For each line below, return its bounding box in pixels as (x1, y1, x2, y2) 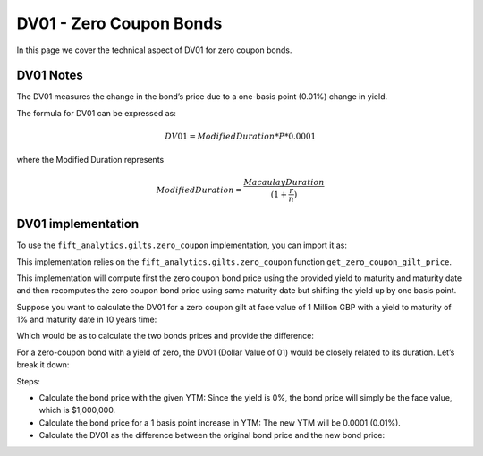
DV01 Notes (16, 68, 84, 83)
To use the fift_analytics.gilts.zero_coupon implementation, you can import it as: (16, 240, 348, 250)
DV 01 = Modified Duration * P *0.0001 (165, 131, 317, 142)
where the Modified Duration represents (16, 155, 165, 165)
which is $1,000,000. (38, 405, 116, 416)
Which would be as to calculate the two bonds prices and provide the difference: (16, 331, 315, 342)
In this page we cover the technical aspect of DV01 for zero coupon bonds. (16, 45, 292, 55)
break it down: (16, 359, 70, 370)
